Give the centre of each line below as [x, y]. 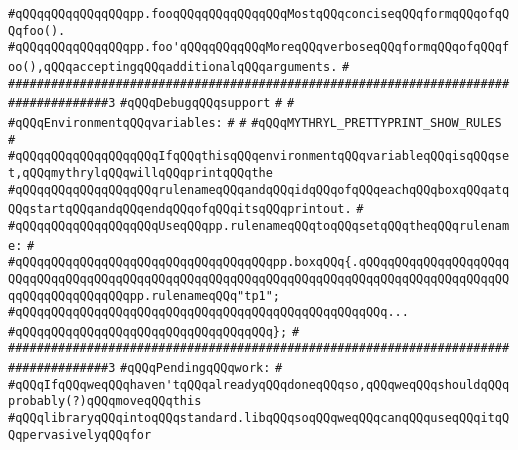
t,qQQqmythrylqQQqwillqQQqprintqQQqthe [140, 172]
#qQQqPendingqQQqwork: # [201, 368]
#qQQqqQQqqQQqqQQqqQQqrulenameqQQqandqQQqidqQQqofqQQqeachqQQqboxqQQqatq [259, 189]
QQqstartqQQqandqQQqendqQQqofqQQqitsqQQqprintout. [180, 209]
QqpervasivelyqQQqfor [80, 434]
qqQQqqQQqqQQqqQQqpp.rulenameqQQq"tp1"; [144, 295]
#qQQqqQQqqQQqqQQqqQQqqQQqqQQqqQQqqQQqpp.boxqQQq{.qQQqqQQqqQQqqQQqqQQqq [259, 262]
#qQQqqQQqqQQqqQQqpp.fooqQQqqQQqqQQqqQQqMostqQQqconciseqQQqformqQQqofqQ [259, 14]
